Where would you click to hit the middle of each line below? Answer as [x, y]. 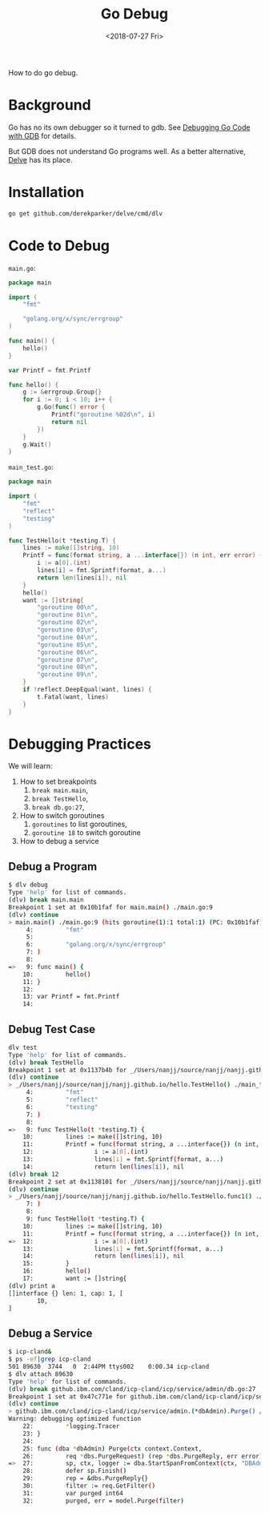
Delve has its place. [41, 159]
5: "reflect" [62, 1100]
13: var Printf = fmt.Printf [71, 997]
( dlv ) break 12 [34, 1174]
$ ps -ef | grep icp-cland [50, 1359]
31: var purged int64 [73, 1493]
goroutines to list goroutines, [80, 824]
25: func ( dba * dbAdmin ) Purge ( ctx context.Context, [112, 1448]
